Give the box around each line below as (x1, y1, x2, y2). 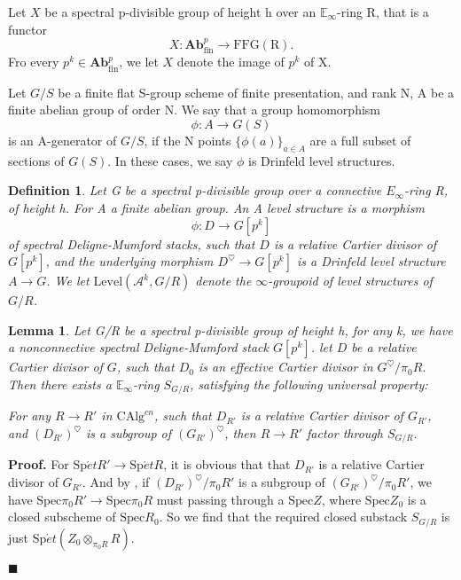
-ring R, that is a (337, 3, 429, 20)
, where (321, 490, 362, 508)
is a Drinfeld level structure (296, 252, 446, 270)
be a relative (351, 338, 417, 357)
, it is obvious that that (163, 455, 291, 474)
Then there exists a (8, 374, 112, 393)
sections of (8, 151, 65, 169)
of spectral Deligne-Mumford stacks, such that (8, 234, 255, 253)
